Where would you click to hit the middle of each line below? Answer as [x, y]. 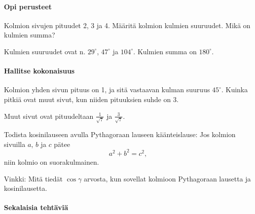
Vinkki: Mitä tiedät [34, 178]
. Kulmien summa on [165, 51]
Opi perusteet [28, 6]
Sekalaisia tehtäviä [36, 207]
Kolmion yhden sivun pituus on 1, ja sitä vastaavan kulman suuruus [107, 89]
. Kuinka [235, 89]
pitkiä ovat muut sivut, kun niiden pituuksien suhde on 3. [91, 99]
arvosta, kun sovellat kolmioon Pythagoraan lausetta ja [167, 178]
